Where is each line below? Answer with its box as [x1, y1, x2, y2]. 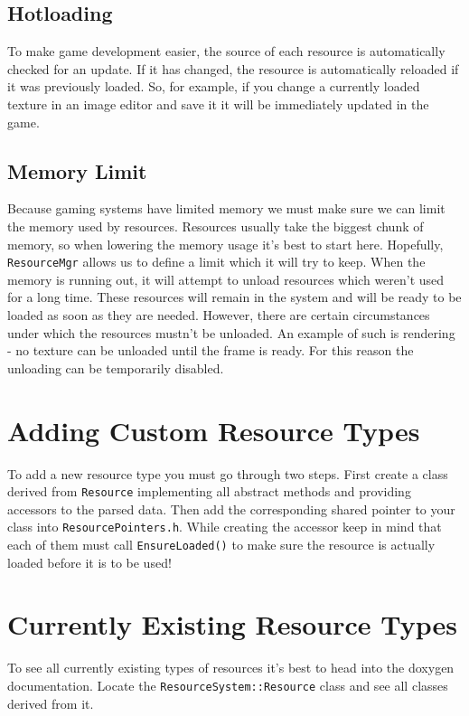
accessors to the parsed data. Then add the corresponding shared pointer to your [7, 499, 455, 518]
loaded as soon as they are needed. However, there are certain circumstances [7, 306, 430, 324]
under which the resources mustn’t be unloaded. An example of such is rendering [7, 323, 455, 342]
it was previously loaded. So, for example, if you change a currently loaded [7, 77, 420, 96]
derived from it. [7, 693, 94, 712]
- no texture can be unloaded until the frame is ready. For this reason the [7, 341, 414, 360]
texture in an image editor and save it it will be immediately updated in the [7, 94, 429, 113]
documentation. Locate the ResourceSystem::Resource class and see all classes [7, 675, 448, 694]
